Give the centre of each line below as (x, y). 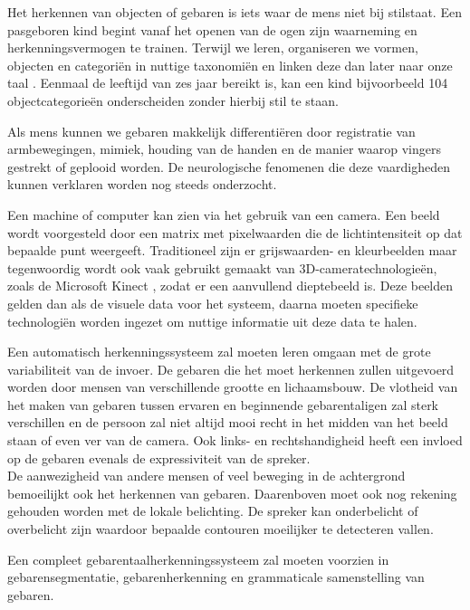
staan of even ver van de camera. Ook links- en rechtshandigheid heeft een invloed (235, 440)
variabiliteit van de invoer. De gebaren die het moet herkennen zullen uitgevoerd (231, 369)
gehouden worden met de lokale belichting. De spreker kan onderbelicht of (213, 511)
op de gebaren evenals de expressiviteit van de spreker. (159, 457)
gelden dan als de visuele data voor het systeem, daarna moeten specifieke (213, 303)
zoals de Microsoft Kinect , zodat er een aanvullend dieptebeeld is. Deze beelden (230, 286)
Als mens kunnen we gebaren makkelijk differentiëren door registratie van (211, 131)
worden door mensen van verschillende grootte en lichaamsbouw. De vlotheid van (233, 387)
